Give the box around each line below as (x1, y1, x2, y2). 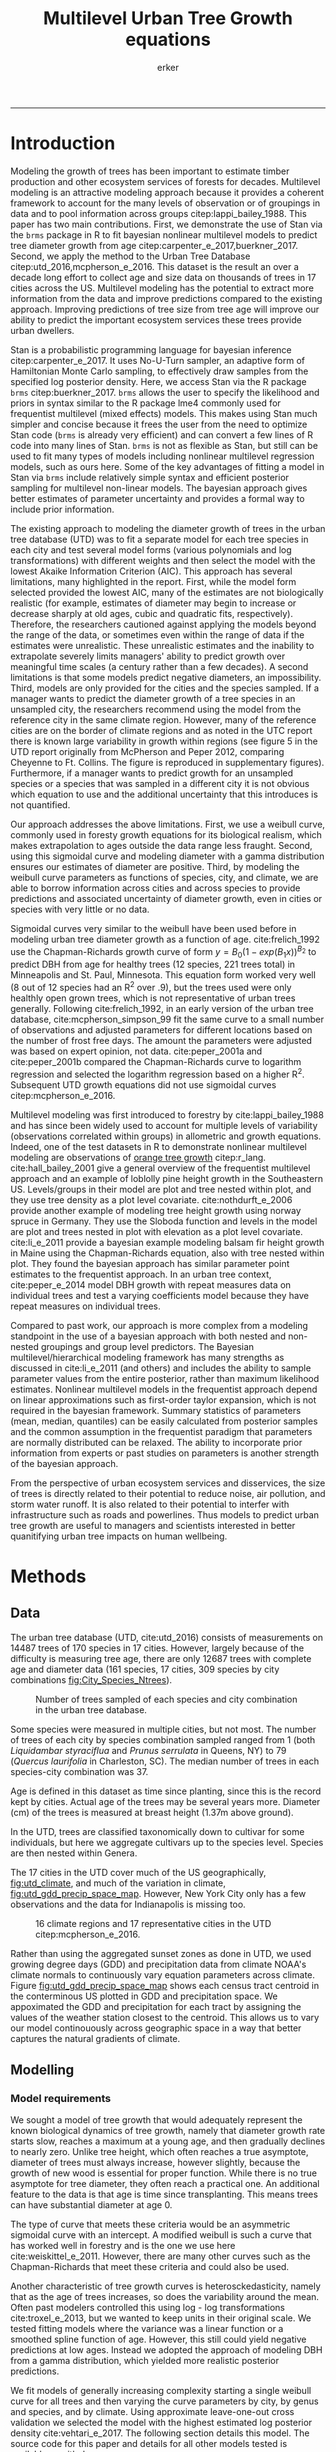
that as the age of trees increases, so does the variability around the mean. (10, 2291, 320, 2303)
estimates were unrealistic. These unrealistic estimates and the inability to (10, 639, 315, 651)
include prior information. (10, 503, 115, 515)
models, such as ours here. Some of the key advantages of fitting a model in (10, 460, 325, 472)
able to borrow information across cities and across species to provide (10, 882, 301, 894)
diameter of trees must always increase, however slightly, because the (10, 2157, 301, 2169)
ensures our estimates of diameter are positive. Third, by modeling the (10, 860, 300, 872)
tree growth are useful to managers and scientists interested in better (10, 1519, 296, 1531)
